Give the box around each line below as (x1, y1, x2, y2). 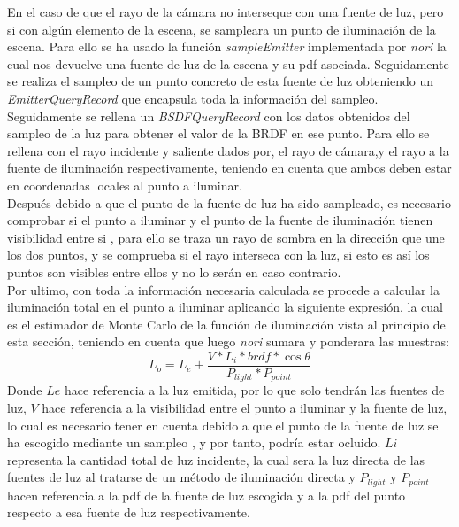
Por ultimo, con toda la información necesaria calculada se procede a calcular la (7, 280, 440, 298)
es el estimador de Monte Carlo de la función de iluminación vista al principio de (7, 314, 446, 333)
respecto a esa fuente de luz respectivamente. (7, 503, 250, 522)
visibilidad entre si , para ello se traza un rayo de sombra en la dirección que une (7, 228, 445, 246)
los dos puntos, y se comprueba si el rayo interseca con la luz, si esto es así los (7, 245, 430, 264)
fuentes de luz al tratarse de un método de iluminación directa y (7, 468, 356, 486)
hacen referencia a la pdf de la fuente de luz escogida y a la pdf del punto (7, 485, 406, 504)
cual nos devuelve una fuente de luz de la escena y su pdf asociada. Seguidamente (7, 54, 449, 73)
